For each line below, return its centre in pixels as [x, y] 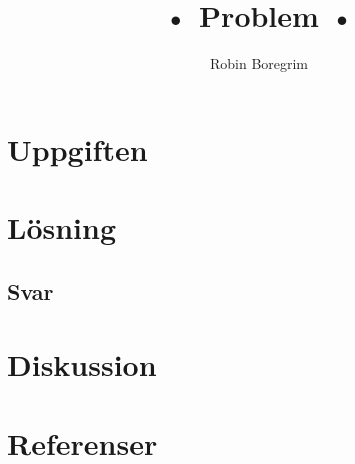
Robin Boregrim [259, 63]
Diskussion [82, 364]
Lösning [62, 227]
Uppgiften [77, 148]
